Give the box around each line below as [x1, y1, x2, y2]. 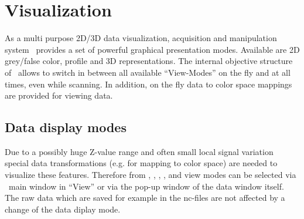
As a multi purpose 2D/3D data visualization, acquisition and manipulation [5, 32, 277, 44]
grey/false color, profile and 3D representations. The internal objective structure [5, 55, 293, 67]
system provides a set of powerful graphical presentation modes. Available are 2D [5, 43, 300, 55]
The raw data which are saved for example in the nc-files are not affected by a [5, 191, 285, 204]
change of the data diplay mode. [5, 203, 121, 215]
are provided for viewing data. [5, 89, 113, 102]
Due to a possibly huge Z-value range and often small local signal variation [5, 145, 274, 157]
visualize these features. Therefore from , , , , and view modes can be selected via [5, 169, 296, 181]
